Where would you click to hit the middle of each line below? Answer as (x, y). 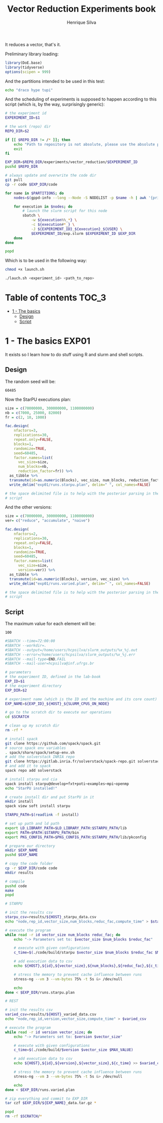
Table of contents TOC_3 (56, 298)
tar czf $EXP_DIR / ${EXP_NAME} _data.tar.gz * (51, 1103)
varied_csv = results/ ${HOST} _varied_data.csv (51, 1015)
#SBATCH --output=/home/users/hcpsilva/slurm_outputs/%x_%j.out (71, 650)
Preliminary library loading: (32, 54)
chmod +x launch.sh (25, 270)
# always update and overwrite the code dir (51, 176)
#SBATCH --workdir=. (26, 645)
